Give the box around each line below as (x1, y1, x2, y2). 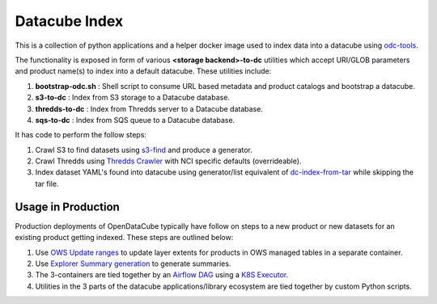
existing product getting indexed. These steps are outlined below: (15, 233, 234, 243)
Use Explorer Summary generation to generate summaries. (35, 259, 231, 268)
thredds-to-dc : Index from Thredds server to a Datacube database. (35, 103, 263, 113)
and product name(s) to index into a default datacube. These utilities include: (15, 66, 272, 76)
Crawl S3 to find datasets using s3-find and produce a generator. (35, 145, 252, 154)
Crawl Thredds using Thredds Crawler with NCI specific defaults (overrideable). (35, 156, 302, 166)
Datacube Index (15, 12, 124, 30)
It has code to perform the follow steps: (15, 130, 147, 140)
